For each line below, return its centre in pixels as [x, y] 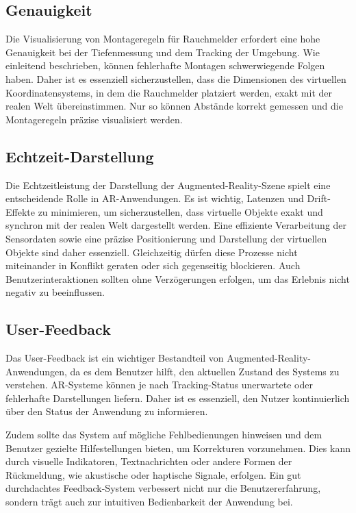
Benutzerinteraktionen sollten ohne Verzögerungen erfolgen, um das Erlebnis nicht [178, 278]
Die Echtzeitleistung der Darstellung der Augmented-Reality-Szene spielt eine [168, 185]
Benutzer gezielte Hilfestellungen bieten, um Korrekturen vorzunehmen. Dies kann [178, 448]
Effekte [20, 211]
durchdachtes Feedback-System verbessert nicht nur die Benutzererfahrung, [163, 488]
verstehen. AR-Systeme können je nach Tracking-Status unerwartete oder [159, 385]
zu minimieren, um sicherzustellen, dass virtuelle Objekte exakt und [180, 211]
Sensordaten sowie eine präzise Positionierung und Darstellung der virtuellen [166, 238]
